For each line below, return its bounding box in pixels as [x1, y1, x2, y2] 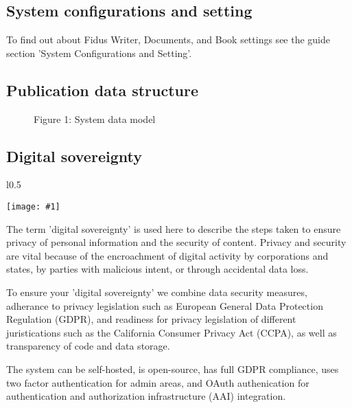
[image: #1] [6, 201, 60, 212]
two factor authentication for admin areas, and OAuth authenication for [6, 375, 309, 389]
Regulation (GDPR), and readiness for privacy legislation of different [6, 312, 296, 326]
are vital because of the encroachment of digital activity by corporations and [6, 248, 329, 262]
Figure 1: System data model [34, 111, 156, 126]
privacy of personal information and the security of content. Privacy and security [6, 235, 347, 249]
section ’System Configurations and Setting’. [6, 45, 192, 60]
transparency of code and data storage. [6, 339, 170, 353]
